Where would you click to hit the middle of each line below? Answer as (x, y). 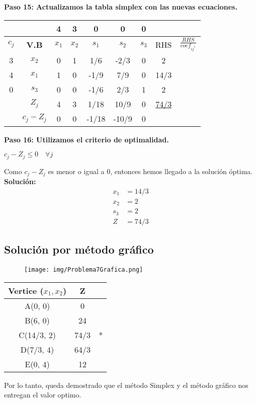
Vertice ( (26, 290)
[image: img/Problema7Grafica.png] (84, 269)
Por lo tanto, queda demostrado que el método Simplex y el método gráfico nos (126, 385)
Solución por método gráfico (79, 249)
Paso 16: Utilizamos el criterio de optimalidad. (87, 139)
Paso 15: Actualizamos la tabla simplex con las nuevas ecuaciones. (121, 7)
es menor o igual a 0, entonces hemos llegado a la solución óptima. (150, 171)
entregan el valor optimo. (43, 395)
